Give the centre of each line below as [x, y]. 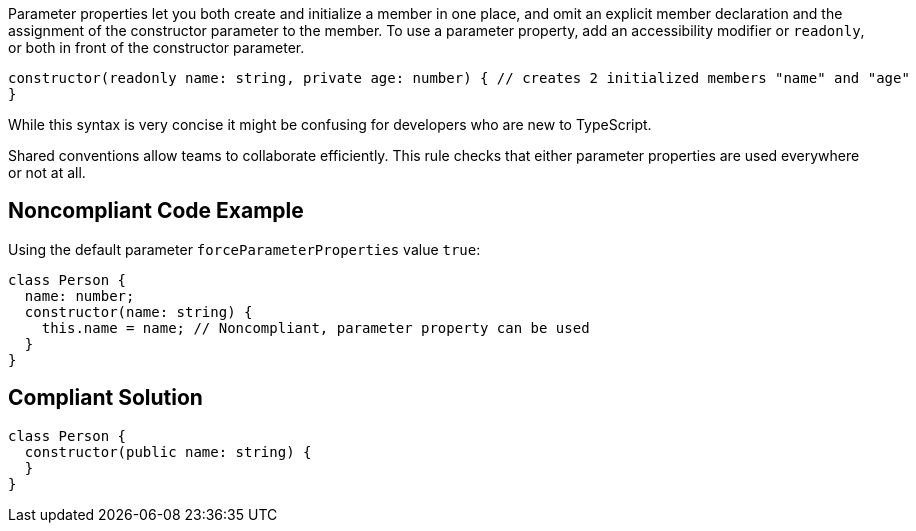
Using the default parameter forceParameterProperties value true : [244, 249]
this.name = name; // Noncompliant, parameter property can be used [315, 327]
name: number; [79, 295]
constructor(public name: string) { [168, 451]
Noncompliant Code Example [156, 211]
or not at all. [47, 172]
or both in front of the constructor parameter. [156, 47]
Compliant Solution [105, 398]
